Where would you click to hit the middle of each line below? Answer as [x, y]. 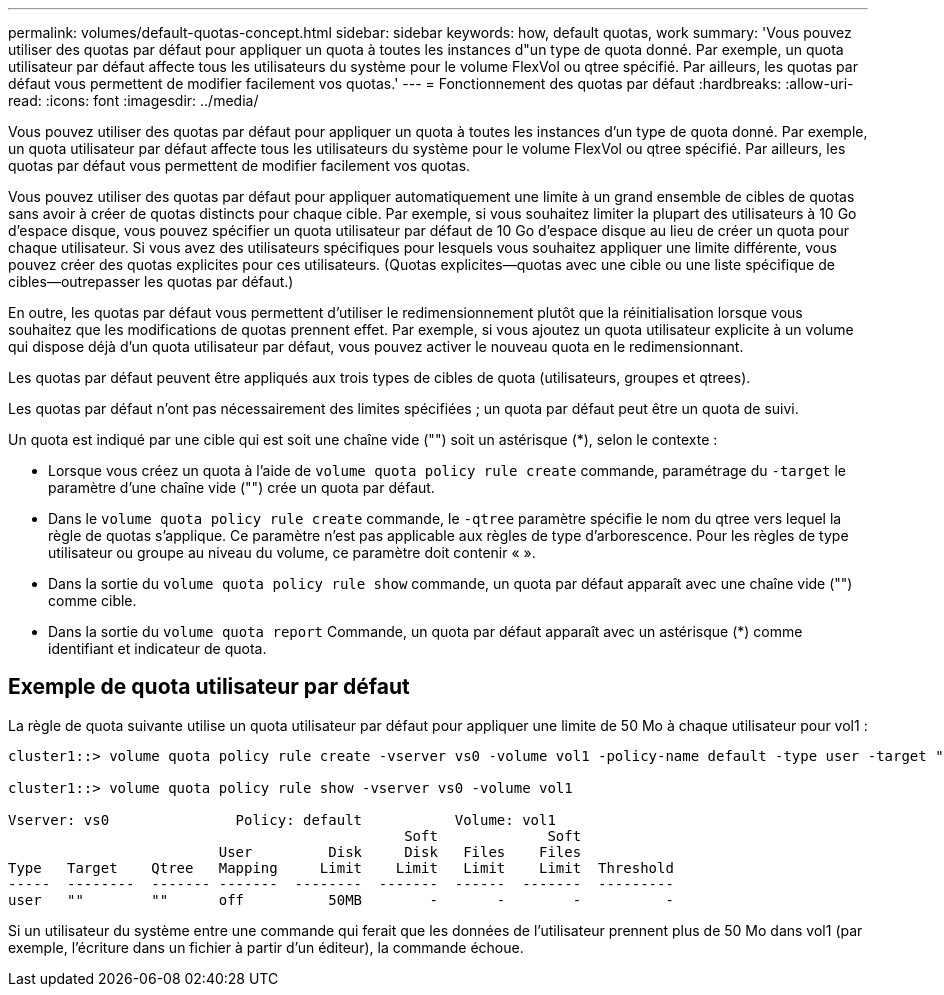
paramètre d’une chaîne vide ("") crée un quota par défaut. [241, 487]
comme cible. [92, 600]
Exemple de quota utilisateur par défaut [209, 687]
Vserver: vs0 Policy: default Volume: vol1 [282, 819]
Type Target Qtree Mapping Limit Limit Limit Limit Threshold [341, 867]
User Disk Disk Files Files [400, 851]
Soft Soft [493, 835]
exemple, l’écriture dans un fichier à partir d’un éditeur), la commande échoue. [266, 947]
